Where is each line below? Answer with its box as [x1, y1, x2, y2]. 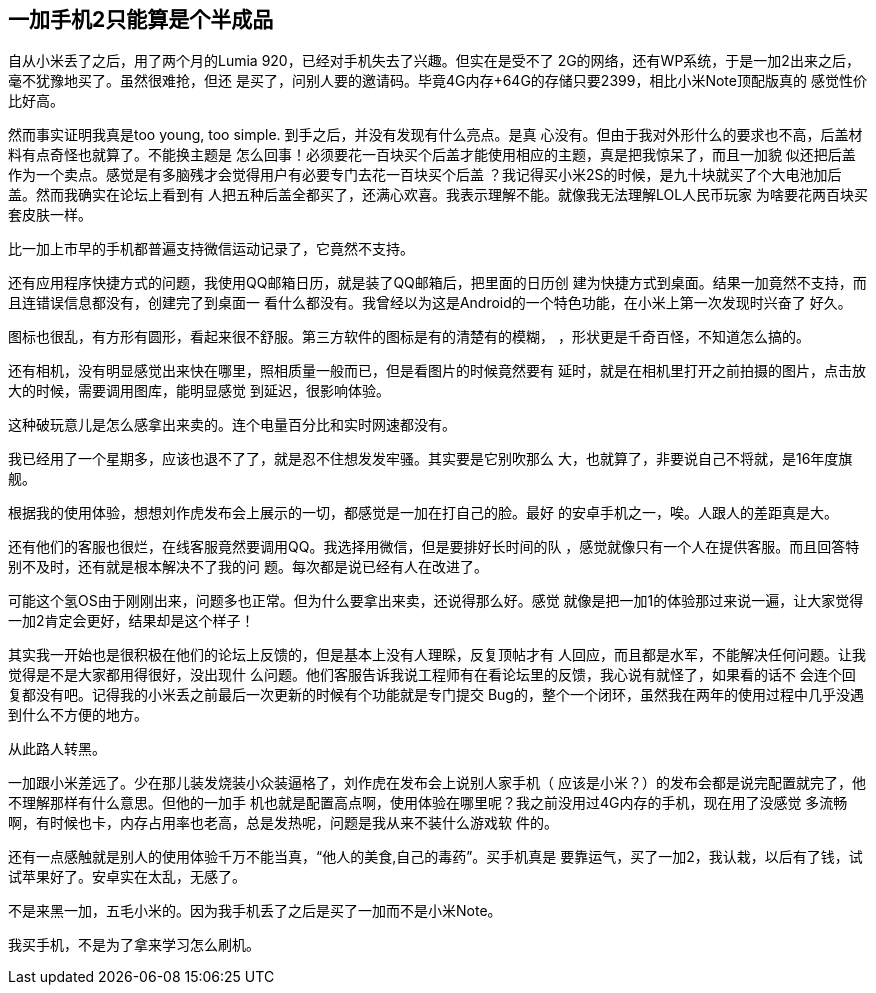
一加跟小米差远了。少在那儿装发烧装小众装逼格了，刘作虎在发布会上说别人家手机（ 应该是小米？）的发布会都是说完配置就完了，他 [8, 774, 866, 792]
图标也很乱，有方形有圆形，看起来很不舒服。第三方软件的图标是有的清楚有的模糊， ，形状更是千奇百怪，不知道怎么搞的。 [8, 328, 810, 346]
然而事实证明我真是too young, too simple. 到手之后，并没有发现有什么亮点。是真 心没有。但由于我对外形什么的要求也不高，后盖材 [8, 126, 863, 144]
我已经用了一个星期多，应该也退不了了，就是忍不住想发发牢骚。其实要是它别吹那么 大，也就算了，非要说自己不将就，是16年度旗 [8, 450, 853, 468]
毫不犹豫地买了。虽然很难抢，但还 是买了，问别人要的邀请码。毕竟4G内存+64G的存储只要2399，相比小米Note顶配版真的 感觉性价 [8, 72, 867, 90]
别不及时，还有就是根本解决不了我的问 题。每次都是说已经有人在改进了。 [8, 558, 488, 576]
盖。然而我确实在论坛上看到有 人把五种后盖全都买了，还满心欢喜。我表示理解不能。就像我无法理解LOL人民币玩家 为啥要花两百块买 [8, 186, 869, 204]
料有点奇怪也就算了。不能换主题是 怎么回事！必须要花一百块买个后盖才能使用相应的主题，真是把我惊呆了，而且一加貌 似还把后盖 [8, 146, 856, 164]
